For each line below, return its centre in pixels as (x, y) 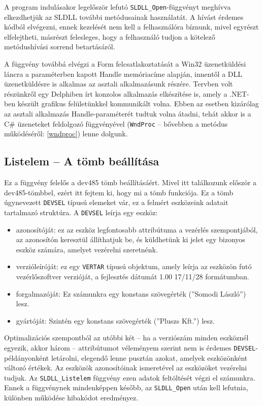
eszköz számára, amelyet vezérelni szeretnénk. (87, 249)
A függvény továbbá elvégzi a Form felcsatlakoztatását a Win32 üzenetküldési (125, 64)
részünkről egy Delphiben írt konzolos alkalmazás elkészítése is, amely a (116, 93)
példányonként (27, 357)
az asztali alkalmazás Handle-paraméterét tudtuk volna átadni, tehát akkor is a (128, 113)
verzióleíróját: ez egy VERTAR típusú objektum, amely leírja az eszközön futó (134, 266)
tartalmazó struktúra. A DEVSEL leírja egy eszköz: (81, 212)
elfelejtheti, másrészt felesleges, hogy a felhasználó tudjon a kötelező (110, 36)
